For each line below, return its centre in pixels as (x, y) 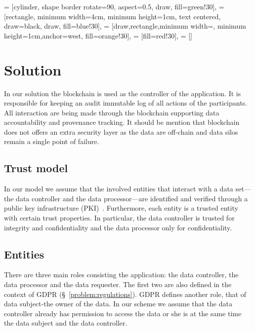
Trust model (36, 168)
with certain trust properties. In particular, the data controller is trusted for (119, 218)
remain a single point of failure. (52, 141)
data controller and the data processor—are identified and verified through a (132, 198)
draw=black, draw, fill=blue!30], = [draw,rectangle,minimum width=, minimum (125, 26)
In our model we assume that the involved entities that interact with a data (119, 189)
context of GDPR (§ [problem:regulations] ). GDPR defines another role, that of (125, 294)
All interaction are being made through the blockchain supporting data (112, 112)
